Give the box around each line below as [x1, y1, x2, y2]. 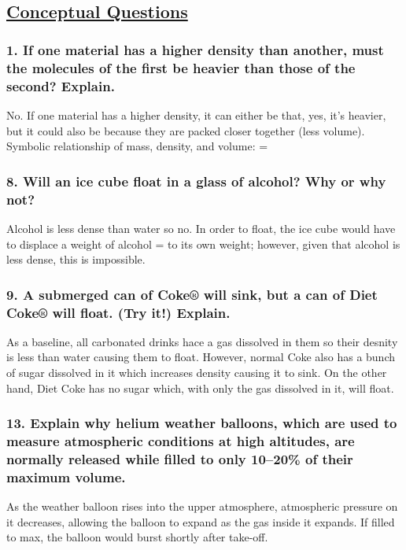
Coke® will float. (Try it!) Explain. [6, 302, 231, 322]
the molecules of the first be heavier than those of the [6, 57, 356, 77]
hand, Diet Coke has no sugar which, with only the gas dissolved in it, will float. [6, 379, 394, 396]
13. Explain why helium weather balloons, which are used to [6, 413, 397, 433]
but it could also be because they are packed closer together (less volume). [6, 122, 365, 138]
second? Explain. [6, 76, 115, 95]
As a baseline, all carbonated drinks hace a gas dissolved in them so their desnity [6, 333, 398, 349]
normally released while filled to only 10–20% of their [6, 449, 353, 468]
